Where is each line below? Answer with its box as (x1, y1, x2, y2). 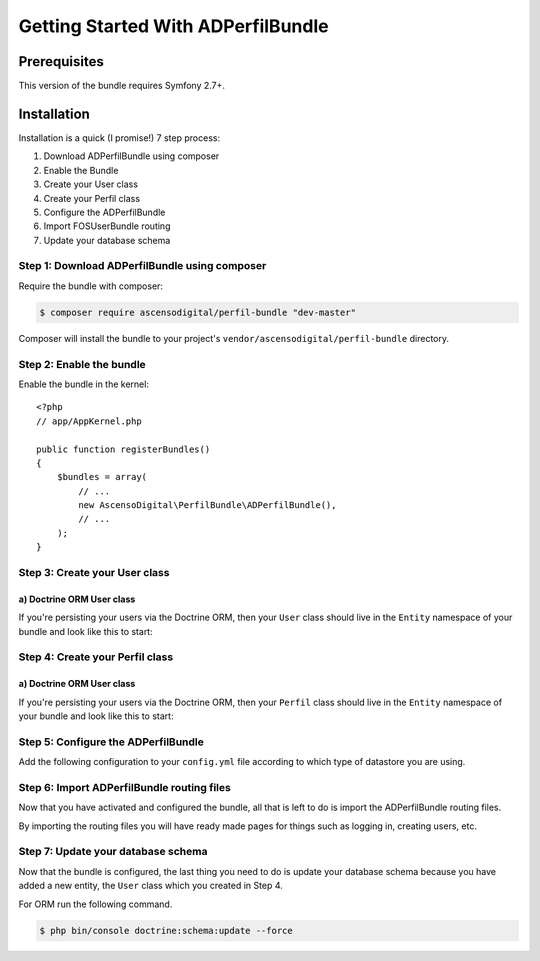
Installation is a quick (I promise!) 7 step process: (18, 131, 220, 144)
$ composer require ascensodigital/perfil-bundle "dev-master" (39, 306, 357, 318)
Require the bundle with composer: (18, 280, 164, 292)
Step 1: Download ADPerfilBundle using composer (18, 259, 267, 273)
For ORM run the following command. (18, 898, 173, 910)
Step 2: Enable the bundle (18, 357, 147, 371)
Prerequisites (18, 53, 104, 70)
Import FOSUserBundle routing (43, 220, 171, 232)
